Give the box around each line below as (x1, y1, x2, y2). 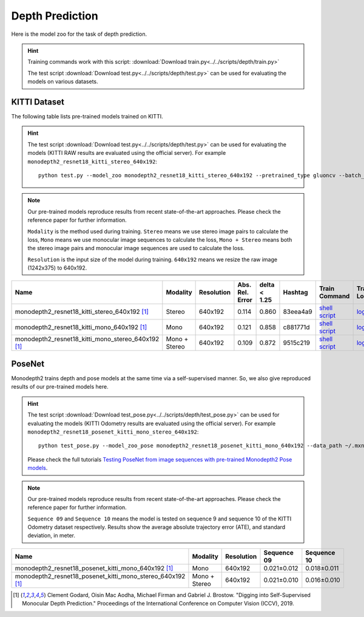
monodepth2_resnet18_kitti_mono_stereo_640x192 (15, 335, 160, 343)
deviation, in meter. (27, 532, 76, 539)
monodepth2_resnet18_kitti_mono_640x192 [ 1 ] (15, 323, 147, 332)
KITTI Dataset (11, 97, 65, 107)
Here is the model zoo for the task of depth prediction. (11, 30, 147, 38)
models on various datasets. (27, 78, 98, 85)
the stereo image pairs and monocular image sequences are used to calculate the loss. (27, 245, 245, 252)
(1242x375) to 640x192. (27, 264, 87, 271)
